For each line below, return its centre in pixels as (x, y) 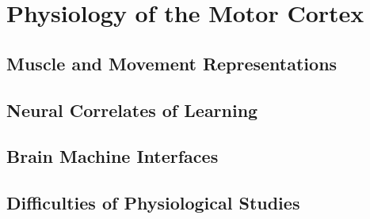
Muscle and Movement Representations (172, 63)
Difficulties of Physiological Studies (153, 203)
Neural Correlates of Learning (132, 109)
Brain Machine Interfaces (113, 156)
